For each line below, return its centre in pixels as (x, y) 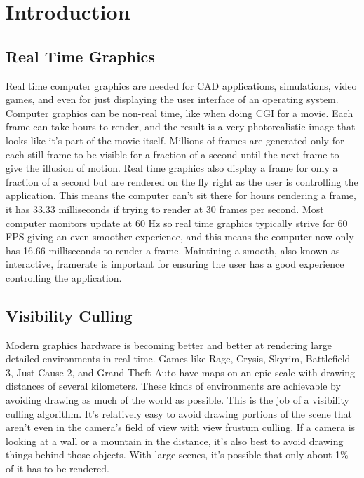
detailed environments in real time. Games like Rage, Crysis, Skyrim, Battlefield (178, 358)
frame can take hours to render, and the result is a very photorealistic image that (181, 127)
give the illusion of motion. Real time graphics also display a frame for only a (172, 168)
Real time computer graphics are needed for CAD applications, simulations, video (181, 85)
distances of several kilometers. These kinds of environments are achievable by (173, 386)
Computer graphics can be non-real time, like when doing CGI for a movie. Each (180, 112)
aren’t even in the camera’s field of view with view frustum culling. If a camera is (181, 427)
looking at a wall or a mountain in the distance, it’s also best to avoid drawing (175, 441)
